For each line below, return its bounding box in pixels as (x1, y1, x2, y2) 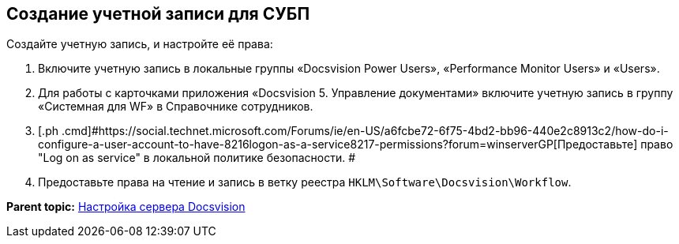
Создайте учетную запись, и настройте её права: (6, 37, 273, 51)
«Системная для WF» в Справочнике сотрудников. (38, 99, 313, 114)
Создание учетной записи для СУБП (6, 4, 310, 24)
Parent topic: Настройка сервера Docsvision (6, 200, 246, 214)
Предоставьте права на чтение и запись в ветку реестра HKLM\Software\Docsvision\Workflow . (38, 175, 572, 190)
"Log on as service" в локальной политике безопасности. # (38, 151, 356, 165)
